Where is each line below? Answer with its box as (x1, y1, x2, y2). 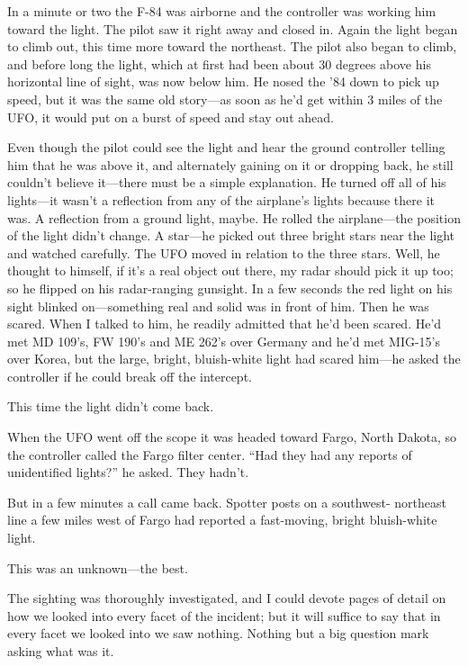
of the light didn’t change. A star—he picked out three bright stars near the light (7, 226, 455, 245)
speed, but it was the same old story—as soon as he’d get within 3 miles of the (7, 89, 443, 108)
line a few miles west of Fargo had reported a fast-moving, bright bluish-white (7, 510, 437, 529)
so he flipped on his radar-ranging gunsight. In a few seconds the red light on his (7, 278, 453, 297)
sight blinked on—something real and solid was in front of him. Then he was (7, 296, 429, 315)
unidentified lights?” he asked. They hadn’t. (7, 463, 249, 481)
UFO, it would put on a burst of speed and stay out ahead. (7, 107, 334, 126)
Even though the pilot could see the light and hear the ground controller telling (7, 138, 445, 157)
